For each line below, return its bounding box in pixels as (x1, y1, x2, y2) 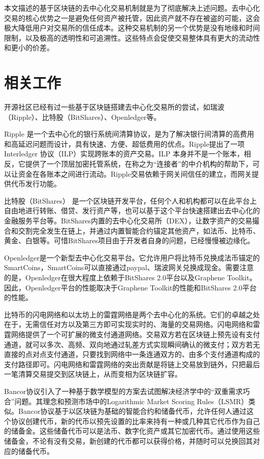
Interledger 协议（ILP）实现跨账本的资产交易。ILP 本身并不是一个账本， (4, 148, 244, 159)
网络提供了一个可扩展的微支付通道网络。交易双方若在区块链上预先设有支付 (11, 329, 260, 339)
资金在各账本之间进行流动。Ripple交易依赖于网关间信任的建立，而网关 (18, 168, 252, 179)
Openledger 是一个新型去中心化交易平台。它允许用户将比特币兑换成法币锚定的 (4, 252, 260, 263)
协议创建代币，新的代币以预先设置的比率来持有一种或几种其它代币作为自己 (11, 415, 260, 426)
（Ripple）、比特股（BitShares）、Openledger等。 (4, 111, 161, 122)
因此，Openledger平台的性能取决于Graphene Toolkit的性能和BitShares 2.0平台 (4, 282, 257, 292)
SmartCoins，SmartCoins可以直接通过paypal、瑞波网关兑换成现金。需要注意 (4, 262, 254, 273)
